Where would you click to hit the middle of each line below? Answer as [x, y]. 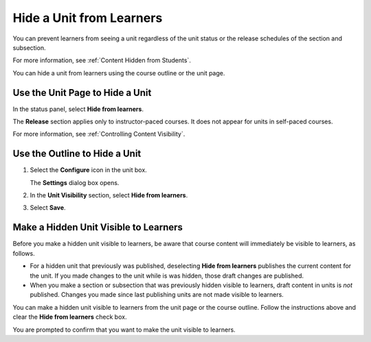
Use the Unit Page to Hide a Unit [82, 93]
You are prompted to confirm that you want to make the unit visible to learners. [124, 330]
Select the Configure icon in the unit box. [88, 170]
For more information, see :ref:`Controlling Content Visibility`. [99, 134]
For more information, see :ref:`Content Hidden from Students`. [102, 60]
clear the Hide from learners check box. [70, 317]
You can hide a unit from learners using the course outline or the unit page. [119, 73]
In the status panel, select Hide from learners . [78, 109]
